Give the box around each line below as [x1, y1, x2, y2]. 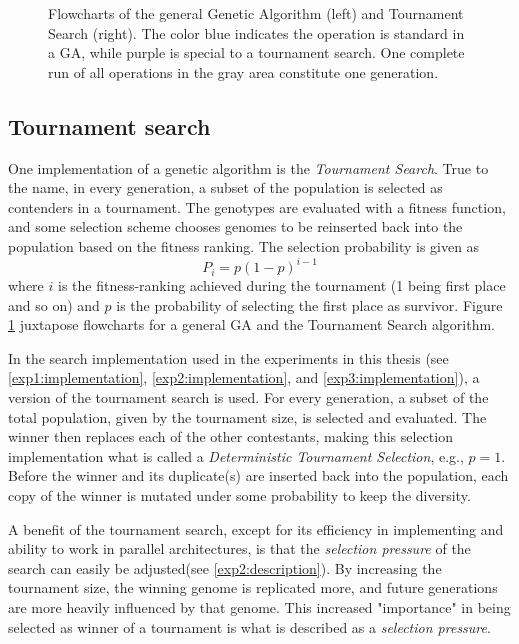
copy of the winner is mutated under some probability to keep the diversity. [8, 484, 471, 505]
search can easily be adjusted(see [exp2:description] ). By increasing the [8, 557, 442, 578]
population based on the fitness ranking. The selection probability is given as [8, 235, 480, 256]
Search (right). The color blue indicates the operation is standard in [48, 22, 465, 43]
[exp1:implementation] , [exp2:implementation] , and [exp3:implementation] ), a [8, 367, 480, 388]
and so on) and [8, 294, 100, 315]
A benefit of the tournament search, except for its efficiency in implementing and [8, 518, 504, 539]
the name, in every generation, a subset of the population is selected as [8, 177, 443, 198]
